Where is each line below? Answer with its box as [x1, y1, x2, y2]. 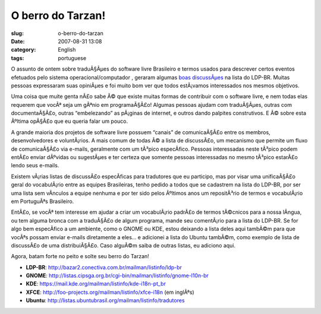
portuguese [58, 54, 86, 62]
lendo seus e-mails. [11, 162, 59, 169]
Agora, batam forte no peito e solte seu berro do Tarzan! [11, 253, 150, 260]
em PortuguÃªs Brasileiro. [11, 198, 74, 205]
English [58, 46, 76, 53]
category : [11, 46, 36, 53]
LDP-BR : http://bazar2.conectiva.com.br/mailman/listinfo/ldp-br [26, 264, 182, 271]
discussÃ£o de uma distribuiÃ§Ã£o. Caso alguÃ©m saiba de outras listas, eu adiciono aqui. [11, 242, 236, 249]
